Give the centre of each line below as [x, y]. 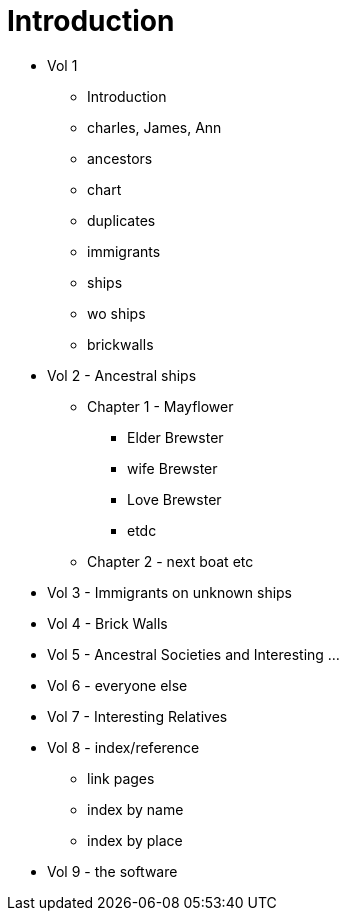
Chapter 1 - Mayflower [160, 406]
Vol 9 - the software [112, 871]
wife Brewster [172, 468]
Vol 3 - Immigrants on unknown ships [170, 592]
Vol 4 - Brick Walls [107, 623]
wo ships [116, 313]
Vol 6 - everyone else [117, 685]
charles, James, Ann [154, 127]
